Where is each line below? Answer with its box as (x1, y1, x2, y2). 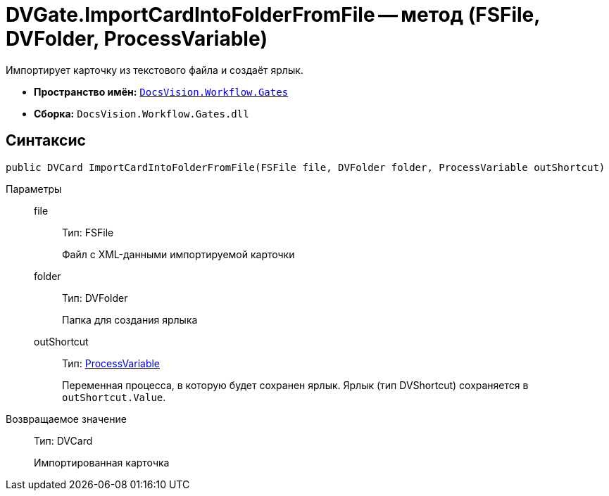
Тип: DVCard (34, 434, 93, 447)
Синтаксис (6, 132, 86, 150)
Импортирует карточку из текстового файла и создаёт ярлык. (6, 63, 303, 76)
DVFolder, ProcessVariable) (6, 27, 268, 51)
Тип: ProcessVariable (62, 357, 161, 369)
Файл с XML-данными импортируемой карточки (62, 248, 295, 260)
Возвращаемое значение (6, 412, 127, 425)
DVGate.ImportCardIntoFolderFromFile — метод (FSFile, (6, 3, 540, 27)
